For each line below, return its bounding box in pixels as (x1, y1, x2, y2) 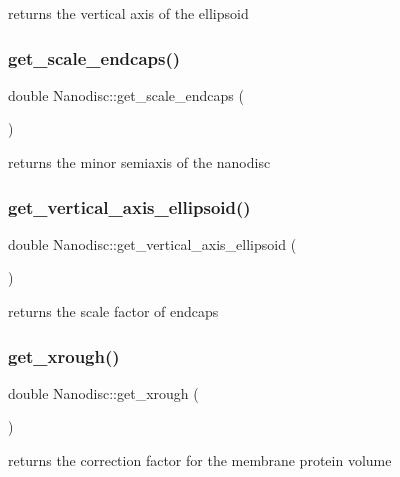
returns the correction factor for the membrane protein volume (8, 450, 392, 470)
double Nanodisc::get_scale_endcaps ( (8, 84, 244, 105)
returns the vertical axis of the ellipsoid (8, 3, 249, 23)
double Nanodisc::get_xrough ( (8, 382, 199, 403)
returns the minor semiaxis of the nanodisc (8, 152, 271, 172)
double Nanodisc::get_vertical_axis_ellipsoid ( (8, 233, 297, 254)
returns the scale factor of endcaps (8, 301, 219, 321)
